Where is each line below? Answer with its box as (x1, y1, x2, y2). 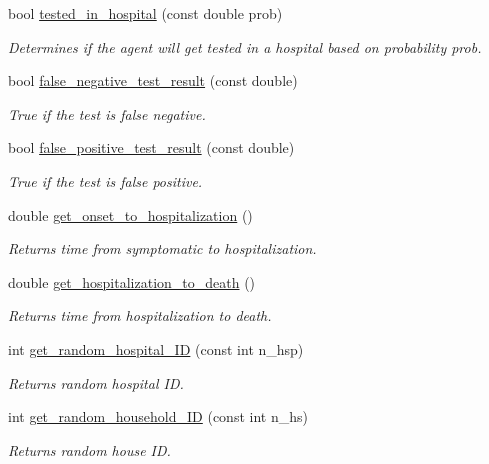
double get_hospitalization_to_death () (8, 271, 256, 292)
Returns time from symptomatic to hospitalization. (8, 238, 317, 259)
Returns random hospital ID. (8, 372, 184, 393)
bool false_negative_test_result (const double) (8, 70, 298, 91)
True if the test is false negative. (8, 103, 206, 124)
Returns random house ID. (8, 439, 171, 460)
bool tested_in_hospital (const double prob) (8, 3, 283, 23)
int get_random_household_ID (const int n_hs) (8, 406, 308, 427)
